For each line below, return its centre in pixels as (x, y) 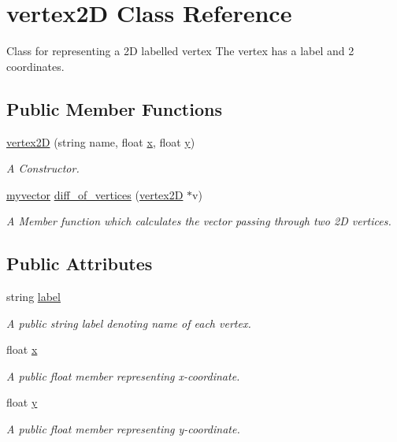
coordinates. (35, 66)
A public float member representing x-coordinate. (123, 375)
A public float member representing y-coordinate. (123, 429)
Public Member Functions (114, 108)
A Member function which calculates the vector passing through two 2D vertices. (199, 221)
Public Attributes (80, 264)
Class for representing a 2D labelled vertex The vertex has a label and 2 (180, 51)
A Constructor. (43, 168)
